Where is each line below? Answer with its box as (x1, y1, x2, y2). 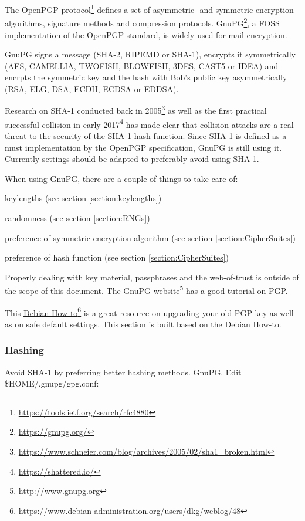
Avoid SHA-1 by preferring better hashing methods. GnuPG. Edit (5, 366, 242, 378)
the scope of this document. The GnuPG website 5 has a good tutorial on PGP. (5, 283, 288, 296)
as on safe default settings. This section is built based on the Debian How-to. (5, 317, 282, 330)
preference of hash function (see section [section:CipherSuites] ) (5, 251, 229, 263)
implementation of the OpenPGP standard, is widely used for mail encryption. (5, 28, 287, 40)
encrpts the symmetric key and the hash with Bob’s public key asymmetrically (5, 71, 287, 83)
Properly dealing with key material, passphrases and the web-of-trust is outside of (5, 270, 299, 283)
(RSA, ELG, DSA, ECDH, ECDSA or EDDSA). (5, 82, 179, 94)
